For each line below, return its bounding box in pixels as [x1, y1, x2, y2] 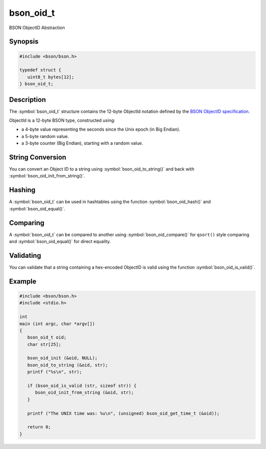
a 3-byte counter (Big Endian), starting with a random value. [21, 140, 143, 146]
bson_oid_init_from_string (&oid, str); [35, 390, 134, 395]
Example [9, 277, 36, 285]
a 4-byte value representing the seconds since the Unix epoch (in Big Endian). [21, 126, 181, 133]
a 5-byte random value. [21, 133, 69, 139]
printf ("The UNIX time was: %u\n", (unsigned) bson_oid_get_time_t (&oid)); [27, 411, 220, 416]
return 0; [27, 424, 51, 430]
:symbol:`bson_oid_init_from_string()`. [9, 173, 86, 179]
